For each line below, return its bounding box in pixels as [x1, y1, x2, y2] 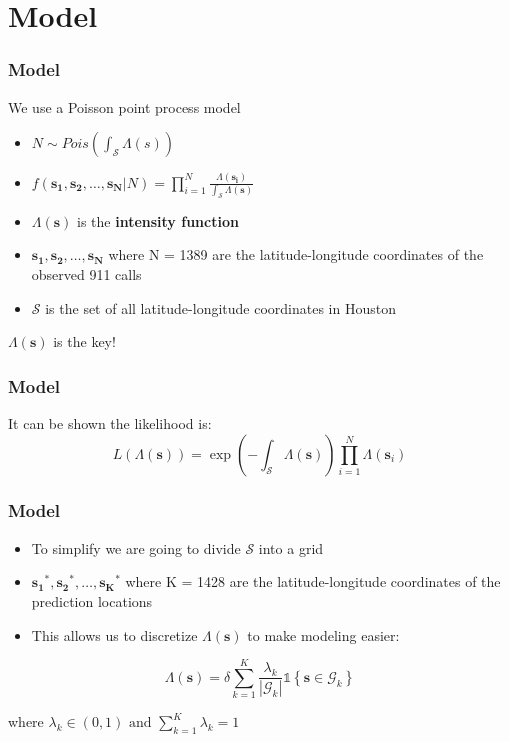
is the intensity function [77, 210, 239, 231]
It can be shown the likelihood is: [8, 412, 212, 433]
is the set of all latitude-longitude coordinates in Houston [45, 297, 396, 318]
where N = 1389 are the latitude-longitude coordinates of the [108, 244, 484, 265]
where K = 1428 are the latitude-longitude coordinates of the [125, 571, 501, 592]
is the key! [53, 331, 116, 352]
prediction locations [31, 590, 153, 611]
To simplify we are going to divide [31, 537, 241, 558]
